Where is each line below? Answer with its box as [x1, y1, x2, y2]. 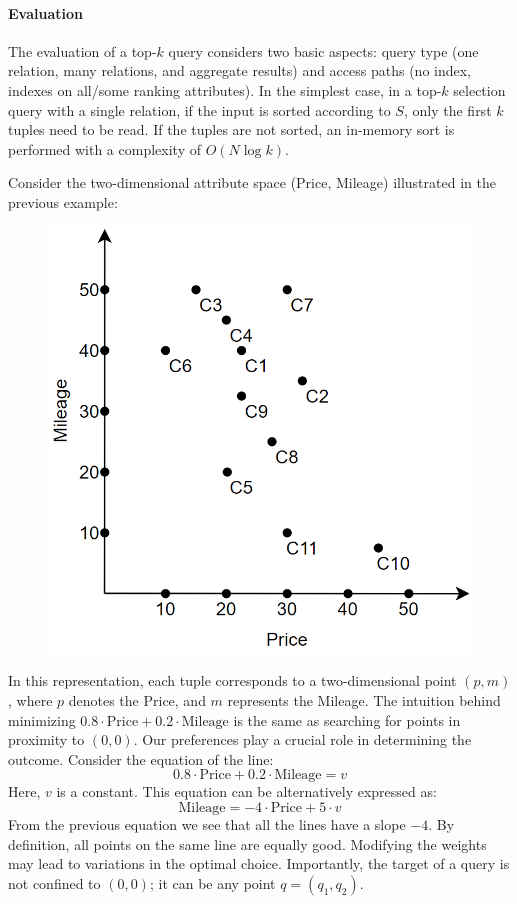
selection [453, 79, 506, 100]
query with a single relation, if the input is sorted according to [8, 99, 391, 120]
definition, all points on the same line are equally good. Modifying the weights [8, 833, 487, 854]
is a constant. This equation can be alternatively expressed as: [56, 781, 437, 802]
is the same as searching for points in [233, 709, 461, 730]
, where [8, 689, 53, 710]
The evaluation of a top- [8, 40, 157, 61]
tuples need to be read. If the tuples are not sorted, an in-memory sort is [8, 119, 455, 140]
